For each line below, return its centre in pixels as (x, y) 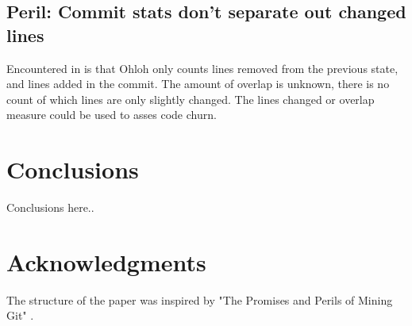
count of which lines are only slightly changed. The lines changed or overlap (191, 99)
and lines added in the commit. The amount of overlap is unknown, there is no (198, 84)
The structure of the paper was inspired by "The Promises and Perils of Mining (200, 299)
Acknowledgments (106, 261)
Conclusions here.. (50, 207)
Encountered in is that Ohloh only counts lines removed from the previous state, (202, 68)
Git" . (20, 315)
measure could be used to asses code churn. (112, 115)
